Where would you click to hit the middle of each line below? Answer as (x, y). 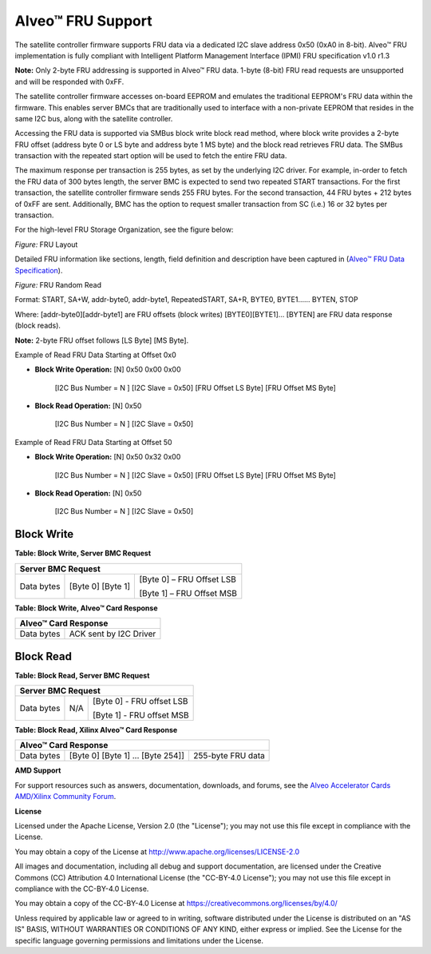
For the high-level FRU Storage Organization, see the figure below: (124, 230)
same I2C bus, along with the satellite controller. (94, 118)
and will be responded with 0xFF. (69, 81)
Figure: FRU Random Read (58, 284)
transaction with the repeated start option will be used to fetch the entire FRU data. (151, 156)
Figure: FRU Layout (46, 244)
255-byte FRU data (229, 756)
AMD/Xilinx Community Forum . (65, 797)
